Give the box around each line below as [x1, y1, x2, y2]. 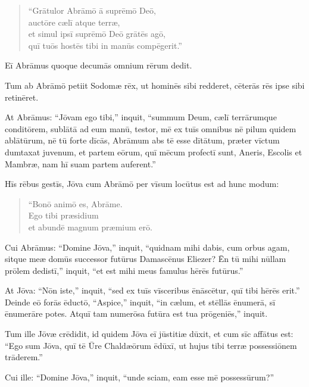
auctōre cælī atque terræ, [28, 15, 120, 28]
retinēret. [5, 90, 39, 103]
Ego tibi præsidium [28, 209, 99, 221]
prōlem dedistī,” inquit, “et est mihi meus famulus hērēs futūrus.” [5, 264, 244, 276]
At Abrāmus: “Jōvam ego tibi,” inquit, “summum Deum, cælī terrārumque [5, 111, 277, 123]
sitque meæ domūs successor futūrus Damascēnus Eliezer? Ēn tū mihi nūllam [5, 252, 286, 265]
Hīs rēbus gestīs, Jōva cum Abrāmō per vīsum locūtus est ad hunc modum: [5, 177, 279, 190]
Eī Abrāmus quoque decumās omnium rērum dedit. [5, 59, 192, 71]
